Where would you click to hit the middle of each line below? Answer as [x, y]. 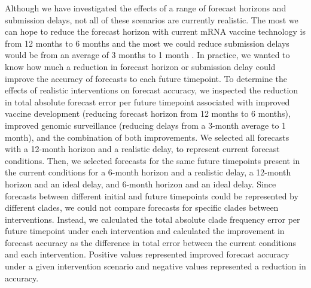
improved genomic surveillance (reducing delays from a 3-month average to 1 [146, 125]
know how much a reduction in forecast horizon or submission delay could [140, 66]
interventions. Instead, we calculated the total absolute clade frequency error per [153, 219]
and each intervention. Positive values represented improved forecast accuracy [147, 254]
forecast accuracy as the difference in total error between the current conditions [151, 242]
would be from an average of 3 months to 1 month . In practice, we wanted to [147, 55]
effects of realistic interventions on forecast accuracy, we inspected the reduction [152, 90]
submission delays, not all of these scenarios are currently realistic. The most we [152, 19]
